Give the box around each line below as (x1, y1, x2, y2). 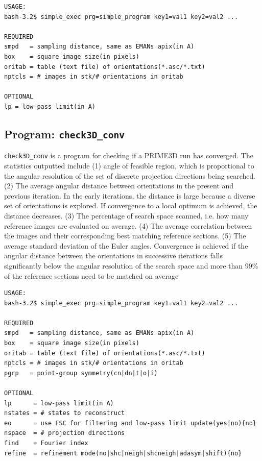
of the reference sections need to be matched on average (4, 270, 179, 281)
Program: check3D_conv (4, 126, 125, 141)
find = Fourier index (4, 440, 88, 447)
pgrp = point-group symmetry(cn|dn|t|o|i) (4, 369, 158, 377)
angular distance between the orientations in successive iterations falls (4, 250, 223, 261)
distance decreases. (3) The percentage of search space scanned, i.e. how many (4, 210, 249, 221)
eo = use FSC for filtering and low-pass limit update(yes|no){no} (4, 419, 256, 427)
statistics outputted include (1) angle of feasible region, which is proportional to (4, 160, 254, 171)
